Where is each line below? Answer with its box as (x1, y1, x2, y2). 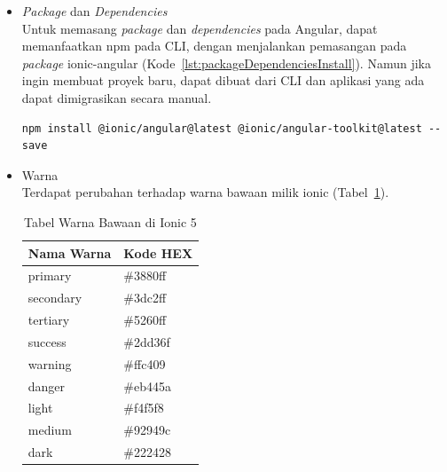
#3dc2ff (123, 288, 167, 307)
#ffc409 (123, 354, 166, 373)
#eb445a (123, 376, 172, 395)
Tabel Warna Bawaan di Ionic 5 (24, 212, 197, 231)
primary (27, 266, 72, 285)
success (27, 332, 67, 350)
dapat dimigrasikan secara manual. (21, 88, 212, 106)
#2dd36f (123, 332, 170, 350)
